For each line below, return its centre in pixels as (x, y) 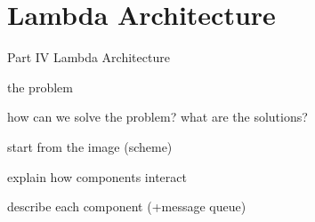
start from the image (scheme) (90, 146)
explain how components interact (97, 176)
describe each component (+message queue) (127, 206)
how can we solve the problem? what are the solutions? (157, 117)
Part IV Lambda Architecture (89, 57)
